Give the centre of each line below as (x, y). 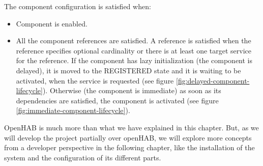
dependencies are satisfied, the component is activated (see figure (117, 100)
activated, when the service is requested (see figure (95, 80)
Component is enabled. (52, 23)
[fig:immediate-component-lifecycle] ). (73, 110)
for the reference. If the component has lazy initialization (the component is (134, 60)
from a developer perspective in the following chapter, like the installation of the (129, 147)
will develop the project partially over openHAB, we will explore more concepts (128, 137)
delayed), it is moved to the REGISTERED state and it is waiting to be (128, 70)
